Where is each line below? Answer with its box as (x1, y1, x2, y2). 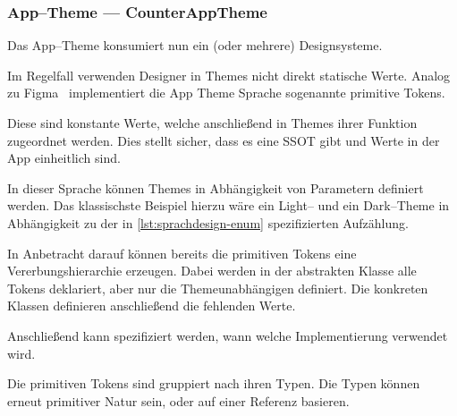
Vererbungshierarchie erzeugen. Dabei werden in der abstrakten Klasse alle (7, 261, 417, 280)
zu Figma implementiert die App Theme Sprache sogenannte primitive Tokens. (7, 83, 445, 102)
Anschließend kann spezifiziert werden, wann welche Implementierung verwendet (7, 326, 448, 344)
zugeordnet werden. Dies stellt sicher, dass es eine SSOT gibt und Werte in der (7, 131, 440, 149)
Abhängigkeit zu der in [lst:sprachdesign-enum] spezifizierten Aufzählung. (7, 213, 409, 232)
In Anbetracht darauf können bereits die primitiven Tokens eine (7, 243, 357, 262)
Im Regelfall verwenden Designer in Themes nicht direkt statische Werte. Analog (7, 65, 451, 84)
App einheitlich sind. (7, 149, 121, 167)
